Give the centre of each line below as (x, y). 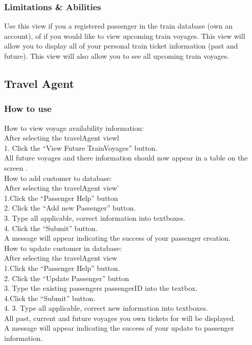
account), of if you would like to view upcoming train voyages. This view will (125, 36)
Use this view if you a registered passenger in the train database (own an (119, 26)
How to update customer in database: (63, 248)
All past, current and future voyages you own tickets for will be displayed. (120, 318)
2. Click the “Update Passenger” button (67, 278)
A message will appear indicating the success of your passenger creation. (117, 238)
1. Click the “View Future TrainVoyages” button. (81, 147)
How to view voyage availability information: (74, 128)
